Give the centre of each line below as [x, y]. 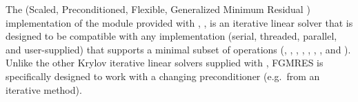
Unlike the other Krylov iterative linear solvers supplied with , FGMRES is [165, 63]
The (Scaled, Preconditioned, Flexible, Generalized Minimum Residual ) [158, 9]
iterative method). [44, 89]
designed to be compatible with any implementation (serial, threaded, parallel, [171, 36]
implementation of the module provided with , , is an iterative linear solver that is [179, 22]
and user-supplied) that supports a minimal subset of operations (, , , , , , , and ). [178, 49]
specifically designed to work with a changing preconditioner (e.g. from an [163, 76]
